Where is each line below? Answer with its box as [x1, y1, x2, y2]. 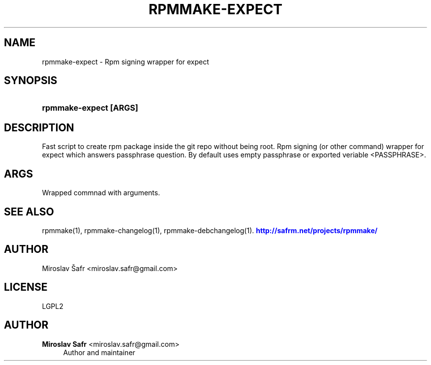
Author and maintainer [63, 348, 135, 357]
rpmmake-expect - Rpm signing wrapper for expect [42, 57, 209, 66]
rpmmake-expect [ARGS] [42, 103, 138, 113]
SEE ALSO [4, 205, 54, 218]
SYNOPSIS [4, 74, 58, 87]
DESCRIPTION [4, 121, 74, 134]
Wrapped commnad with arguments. [42, 188, 160, 197]
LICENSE [4, 281, 48, 294]
